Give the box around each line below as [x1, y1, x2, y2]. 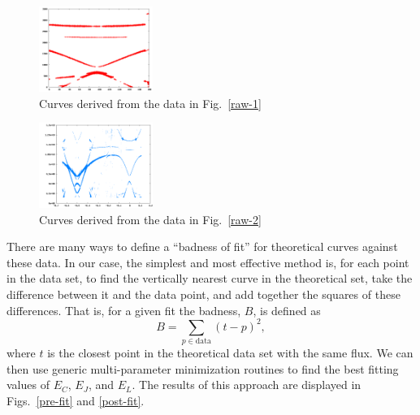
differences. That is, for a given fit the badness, [6, 301, 241, 318]
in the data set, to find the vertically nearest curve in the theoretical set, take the [6, 270, 413, 287]
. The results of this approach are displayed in [132, 376, 362, 393]
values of [6, 376, 50, 393]
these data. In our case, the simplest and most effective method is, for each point [6, 253, 409, 270]
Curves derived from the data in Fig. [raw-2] [39, 210, 262, 227]
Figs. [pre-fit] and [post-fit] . [6, 391, 145, 409]
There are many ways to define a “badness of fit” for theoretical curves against [6, 238, 398, 255]
